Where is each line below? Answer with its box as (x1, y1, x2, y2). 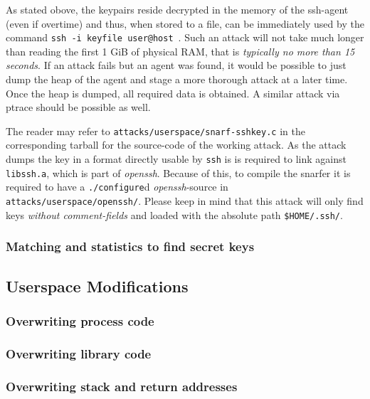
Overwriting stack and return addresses (6, 377, 238, 395)
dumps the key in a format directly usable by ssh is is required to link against (6, 151, 347, 166)
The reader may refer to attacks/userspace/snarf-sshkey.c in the (6, 123, 305, 138)
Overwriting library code (6, 344, 152, 362)
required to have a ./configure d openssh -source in (6, 179, 228, 194)
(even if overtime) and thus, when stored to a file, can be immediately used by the (6, 16, 364, 31)
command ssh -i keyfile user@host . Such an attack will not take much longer (6, 30, 364, 45)
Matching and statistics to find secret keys (6, 238, 255, 255)
